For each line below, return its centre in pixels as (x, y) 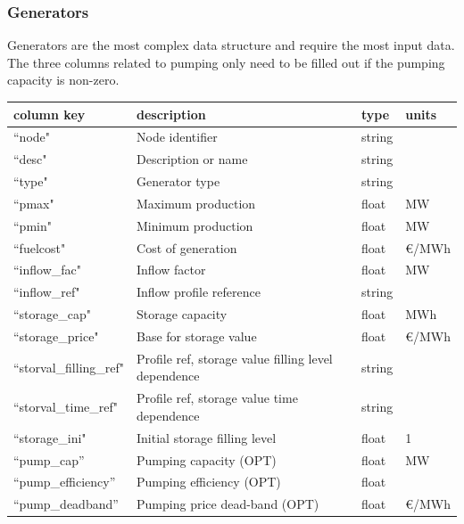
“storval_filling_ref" (69, 367)
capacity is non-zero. (63, 80)
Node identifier (177, 137)
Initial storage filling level (207, 437)
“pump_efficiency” (65, 482)
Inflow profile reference (199, 292)
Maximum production (196, 203)
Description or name (192, 159)
